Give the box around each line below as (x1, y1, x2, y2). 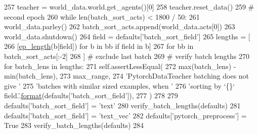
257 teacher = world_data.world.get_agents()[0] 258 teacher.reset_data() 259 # (4, 2, 254, 12)
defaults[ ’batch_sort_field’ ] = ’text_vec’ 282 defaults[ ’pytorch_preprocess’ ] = (4, 110, 247, 120)
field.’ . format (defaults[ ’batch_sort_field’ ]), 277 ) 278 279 (4, 90, 178, 101)
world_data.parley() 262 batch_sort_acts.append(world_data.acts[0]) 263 (4, 21, 235, 32)
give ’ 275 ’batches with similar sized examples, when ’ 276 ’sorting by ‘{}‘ (4, 80, 235, 91)
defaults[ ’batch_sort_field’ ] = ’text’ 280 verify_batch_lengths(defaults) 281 (4, 100, 241, 110)
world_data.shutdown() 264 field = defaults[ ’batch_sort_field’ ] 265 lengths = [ (4, 31, 250, 41)
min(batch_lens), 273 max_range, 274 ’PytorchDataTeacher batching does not (4, 71, 249, 81)
